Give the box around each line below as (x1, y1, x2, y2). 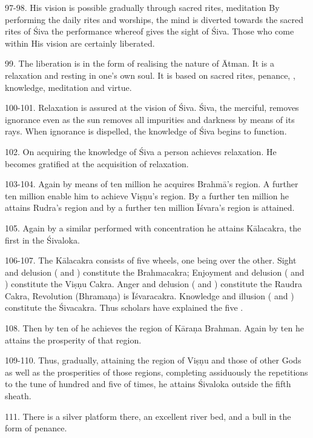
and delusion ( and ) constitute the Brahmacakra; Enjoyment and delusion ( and (5, 265, 305, 278)
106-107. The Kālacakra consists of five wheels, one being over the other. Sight (5, 254, 297, 267)
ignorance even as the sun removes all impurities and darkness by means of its (5, 113, 295, 125)
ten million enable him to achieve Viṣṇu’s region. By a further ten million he (5, 189, 289, 202)
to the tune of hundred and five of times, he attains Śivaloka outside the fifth (5, 377, 291, 390)
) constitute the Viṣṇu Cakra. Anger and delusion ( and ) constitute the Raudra (5, 277, 303, 290)
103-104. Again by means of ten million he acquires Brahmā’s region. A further (5, 178, 298, 190)
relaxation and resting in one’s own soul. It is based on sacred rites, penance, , (5, 68, 295, 81)
